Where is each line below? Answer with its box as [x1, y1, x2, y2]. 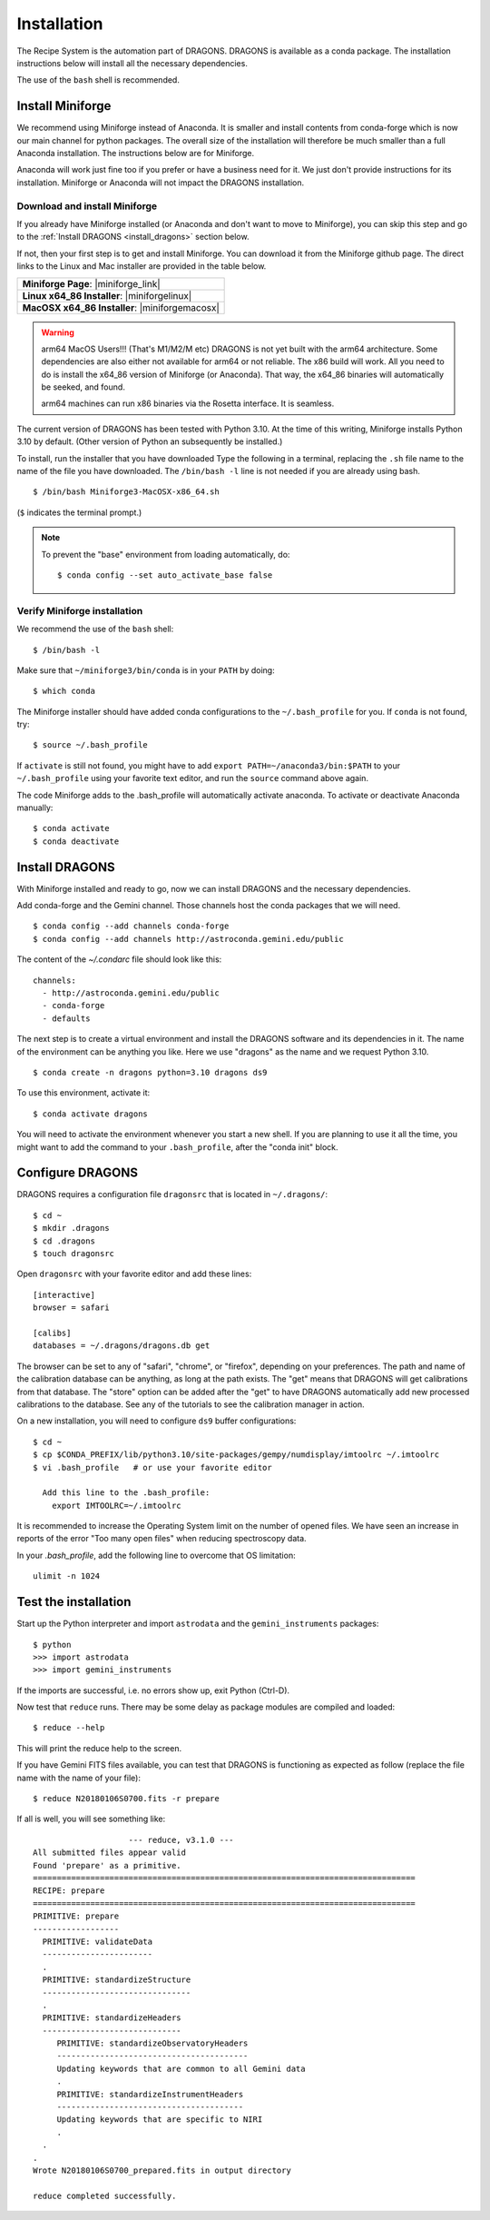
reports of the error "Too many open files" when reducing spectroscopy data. [16, 1533, 308, 1544]
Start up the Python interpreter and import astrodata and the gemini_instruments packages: [16, 1618, 379, 1630]
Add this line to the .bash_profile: [42, 1488, 211, 1498]
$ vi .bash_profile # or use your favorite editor [33, 1462, 272, 1472]
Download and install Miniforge [16, 200, 158, 213]
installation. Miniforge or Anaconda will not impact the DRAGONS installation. [16, 177, 305, 188]
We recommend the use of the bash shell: [16, 623, 174, 635]
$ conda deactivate [33, 836, 120, 847]
